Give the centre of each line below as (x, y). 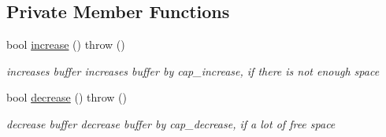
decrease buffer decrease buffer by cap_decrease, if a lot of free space (171, 123)
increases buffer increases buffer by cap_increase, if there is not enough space (193, 70)
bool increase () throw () (66, 44)
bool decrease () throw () (67, 97)
